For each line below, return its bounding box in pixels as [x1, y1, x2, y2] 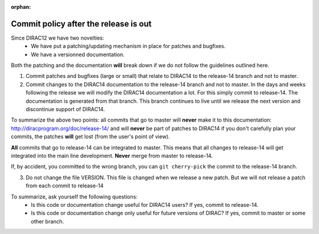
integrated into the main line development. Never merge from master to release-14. [11, 152, 213, 159]
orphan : [11, 4, 31, 10]
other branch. [31, 217, 64, 225]
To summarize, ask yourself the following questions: [11, 193, 138, 200]
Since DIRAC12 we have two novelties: [11, 34, 105, 41]
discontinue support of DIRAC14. [25, 106, 105, 113]
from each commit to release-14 [25, 182, 104, 189]
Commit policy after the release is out [11, 18, 152, 29]
